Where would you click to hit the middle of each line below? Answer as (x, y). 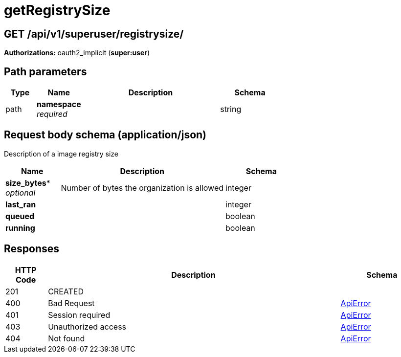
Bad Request (71, 303)
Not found (67, 338)
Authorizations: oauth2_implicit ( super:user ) (77, 53)
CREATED (66, 291)
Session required (79, 315)
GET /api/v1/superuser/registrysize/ (94, 34)
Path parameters (45, 71)
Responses (32, 249)
